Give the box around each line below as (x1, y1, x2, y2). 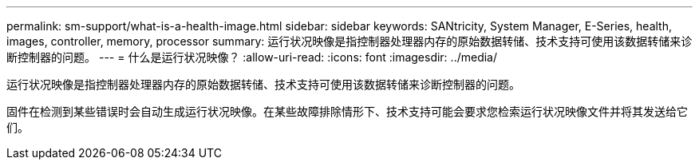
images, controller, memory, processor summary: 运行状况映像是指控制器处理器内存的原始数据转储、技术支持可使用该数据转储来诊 (6, 34, 693, 48)
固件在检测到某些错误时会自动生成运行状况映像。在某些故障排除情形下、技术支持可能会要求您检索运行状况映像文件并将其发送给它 (6, 105, 688, 118)
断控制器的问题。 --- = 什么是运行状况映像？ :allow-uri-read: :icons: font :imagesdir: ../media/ (6, 50, 498, 64)
